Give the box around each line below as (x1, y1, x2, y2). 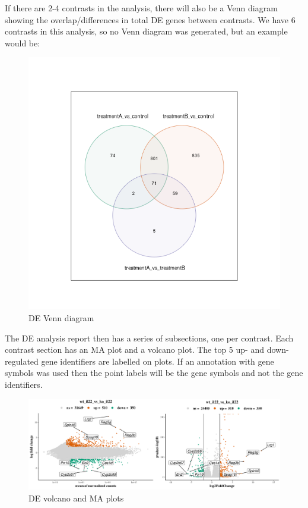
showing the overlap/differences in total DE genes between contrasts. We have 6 (5, 13, 296, 26)
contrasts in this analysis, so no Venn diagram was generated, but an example (5, 25, 288, 37)
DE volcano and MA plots (28, 491, 124, 504)
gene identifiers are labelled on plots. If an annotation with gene (41, 355, 274, 367)
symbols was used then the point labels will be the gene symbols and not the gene (5, 366, 303, 379)
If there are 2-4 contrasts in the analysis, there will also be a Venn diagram (5, 2, 278, 14)
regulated (5, 355, 39, 367)
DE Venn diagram (28, 311, 94, 324)
